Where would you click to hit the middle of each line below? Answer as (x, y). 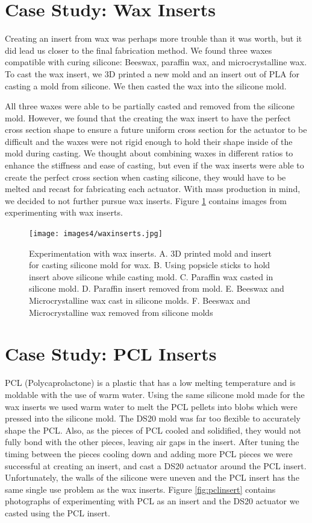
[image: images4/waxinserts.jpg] (96, 234)
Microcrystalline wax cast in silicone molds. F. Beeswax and (140, 300)
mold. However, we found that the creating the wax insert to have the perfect (148, 117)
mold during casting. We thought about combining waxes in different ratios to (149, 153)
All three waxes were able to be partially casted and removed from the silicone (150, 106)
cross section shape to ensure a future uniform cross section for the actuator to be (156, 130)
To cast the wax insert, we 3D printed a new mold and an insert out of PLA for (152, 73)
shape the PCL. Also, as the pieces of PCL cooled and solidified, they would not (153, 430)
